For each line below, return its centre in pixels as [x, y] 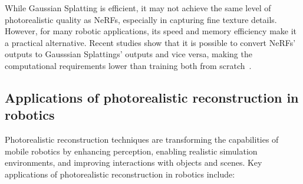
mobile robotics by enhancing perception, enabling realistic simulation [131, 151]
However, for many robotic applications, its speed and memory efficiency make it [151, 31]
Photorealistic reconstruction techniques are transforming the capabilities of [142, 139]
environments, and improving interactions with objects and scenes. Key [134, 162]
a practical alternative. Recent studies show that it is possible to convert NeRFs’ [150, 42]
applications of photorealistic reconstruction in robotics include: [120, 174]
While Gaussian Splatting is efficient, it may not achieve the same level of [138, 8]
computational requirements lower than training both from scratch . [128, 65]
